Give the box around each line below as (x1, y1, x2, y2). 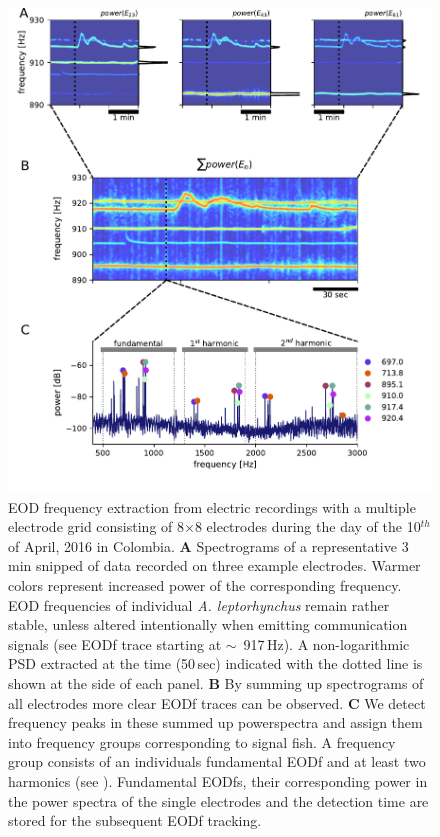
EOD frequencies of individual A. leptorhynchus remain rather (8, 594, 390, 615)
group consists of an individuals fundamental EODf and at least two (8, 751, 426, 772)
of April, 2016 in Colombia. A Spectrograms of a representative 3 (8, 535, 409, 556)
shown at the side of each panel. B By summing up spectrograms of (8, 673, 424, 694)
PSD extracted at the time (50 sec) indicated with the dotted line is (8, 653, 423, 674)
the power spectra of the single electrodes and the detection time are (8, 790, 429, 811)
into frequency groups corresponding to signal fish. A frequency (8, 731, 396, 752)
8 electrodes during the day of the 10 (194, 516, 421, 537)
